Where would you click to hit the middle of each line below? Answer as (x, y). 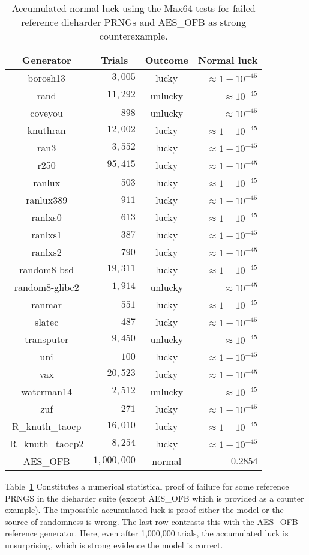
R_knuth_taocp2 (47, 444)
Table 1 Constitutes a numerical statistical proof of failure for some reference (147, 486)
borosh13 (47, 78)
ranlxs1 (46, 235)
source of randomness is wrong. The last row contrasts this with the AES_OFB (151, 521)
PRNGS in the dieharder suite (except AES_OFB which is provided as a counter (154, 498)
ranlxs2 (46, 252)
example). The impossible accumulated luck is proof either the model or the (144, 510)
